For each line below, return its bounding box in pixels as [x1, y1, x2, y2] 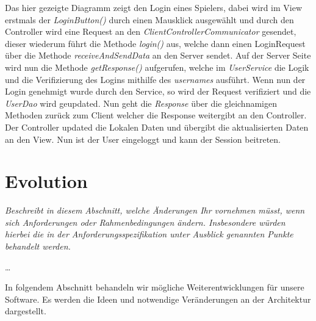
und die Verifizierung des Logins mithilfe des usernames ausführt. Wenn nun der [5, 73, 306, 85]
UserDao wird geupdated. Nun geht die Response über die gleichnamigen [5, 96, 277, 109]
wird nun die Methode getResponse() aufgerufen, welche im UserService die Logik [5, 60, 309, 73]
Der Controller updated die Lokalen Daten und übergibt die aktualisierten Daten [5, 120, 309, 133]
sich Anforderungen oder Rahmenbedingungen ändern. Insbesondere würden [5, 215, 285, 228]
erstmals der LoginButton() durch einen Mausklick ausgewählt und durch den [5, 13, 294, 26]
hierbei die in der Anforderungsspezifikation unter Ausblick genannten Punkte [5, 228, 293, 240]
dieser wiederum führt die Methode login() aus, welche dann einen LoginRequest [5, 37, 306, 49]
